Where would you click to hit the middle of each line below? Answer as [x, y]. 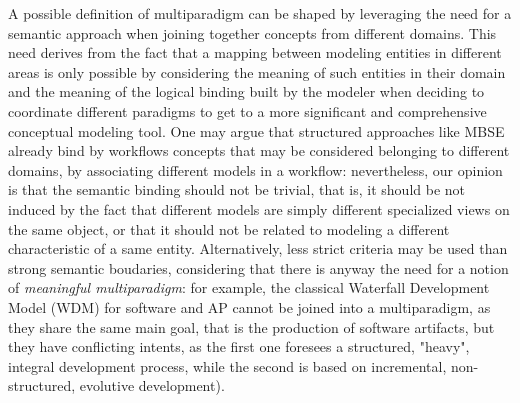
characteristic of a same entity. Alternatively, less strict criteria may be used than [258, 248]
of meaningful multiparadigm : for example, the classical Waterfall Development [249, 287]
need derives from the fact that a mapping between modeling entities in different [255, 52]
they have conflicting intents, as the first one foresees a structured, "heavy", [239, 346]
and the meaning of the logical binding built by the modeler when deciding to [246, 91]
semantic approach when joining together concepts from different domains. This [252, 32]
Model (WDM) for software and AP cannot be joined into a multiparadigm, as [249, 306]
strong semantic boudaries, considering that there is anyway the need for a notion [258, 267]
